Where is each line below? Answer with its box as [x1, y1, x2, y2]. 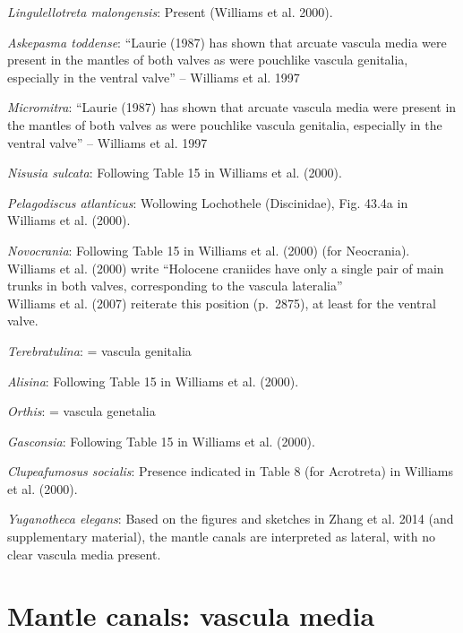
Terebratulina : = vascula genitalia [7, 341, 192, 360]
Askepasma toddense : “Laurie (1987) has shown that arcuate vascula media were [7, 32, 447, 51]
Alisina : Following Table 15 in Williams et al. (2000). [7, 371, 299, 390]
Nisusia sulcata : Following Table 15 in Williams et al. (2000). [7, 163, 342, 182]
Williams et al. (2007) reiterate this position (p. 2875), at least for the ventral [7, 293, 436, 312]
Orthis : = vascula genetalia [7, 402, 156, 421]
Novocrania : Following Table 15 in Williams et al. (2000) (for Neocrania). [7, 240, 410, 259]
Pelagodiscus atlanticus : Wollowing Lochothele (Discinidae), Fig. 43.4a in [7, 193, 408, 212]
